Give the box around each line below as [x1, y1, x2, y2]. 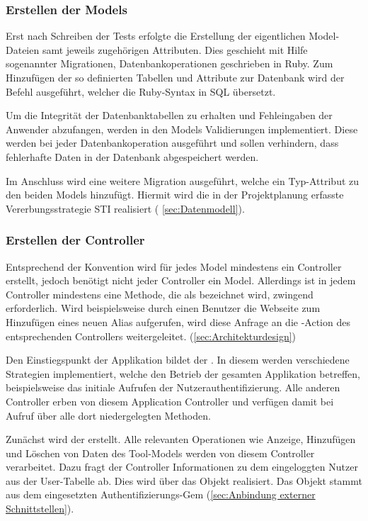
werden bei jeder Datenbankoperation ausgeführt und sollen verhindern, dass [6, 135, 339, 150]
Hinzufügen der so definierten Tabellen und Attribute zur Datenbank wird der [6, 70, 345, 84]
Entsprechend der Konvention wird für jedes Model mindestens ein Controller [6, 259, 342, 274]
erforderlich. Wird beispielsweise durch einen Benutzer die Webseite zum [6, 301, 321, 315]
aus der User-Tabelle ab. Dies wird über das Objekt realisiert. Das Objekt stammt [6, 473, 362, 488]
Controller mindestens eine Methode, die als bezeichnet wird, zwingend [6, 286, 314, 301]
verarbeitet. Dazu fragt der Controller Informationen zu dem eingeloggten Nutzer [6, 459, 358, 474]
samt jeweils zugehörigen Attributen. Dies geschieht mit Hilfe [42, 42, 308, 57]
